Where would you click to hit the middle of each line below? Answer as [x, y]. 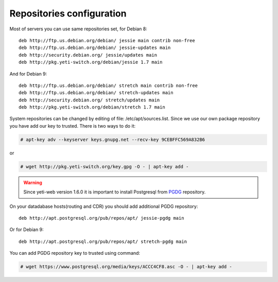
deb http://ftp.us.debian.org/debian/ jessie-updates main [95, 48]
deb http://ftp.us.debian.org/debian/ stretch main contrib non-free [108, 85]
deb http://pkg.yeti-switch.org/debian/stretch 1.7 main [92, 107]
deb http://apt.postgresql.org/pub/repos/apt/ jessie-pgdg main [102, 218]
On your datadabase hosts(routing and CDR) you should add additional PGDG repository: [104, 206]
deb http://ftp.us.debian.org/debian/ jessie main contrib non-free [107, 40]
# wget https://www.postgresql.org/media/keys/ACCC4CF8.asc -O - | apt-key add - [126, 267]
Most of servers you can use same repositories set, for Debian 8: [79, 29]
